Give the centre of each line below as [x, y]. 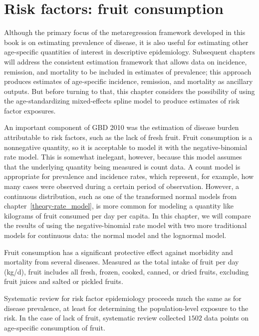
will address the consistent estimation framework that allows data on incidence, [126, 61]
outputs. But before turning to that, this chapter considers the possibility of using [129, 91]
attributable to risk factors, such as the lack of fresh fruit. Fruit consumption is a [128, 137]
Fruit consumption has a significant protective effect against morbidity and [119, 252]
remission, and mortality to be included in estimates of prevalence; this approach [128, 71]
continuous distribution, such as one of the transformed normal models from [121, 196]
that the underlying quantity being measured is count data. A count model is [122, 166]
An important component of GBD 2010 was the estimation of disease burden [122, 127]
